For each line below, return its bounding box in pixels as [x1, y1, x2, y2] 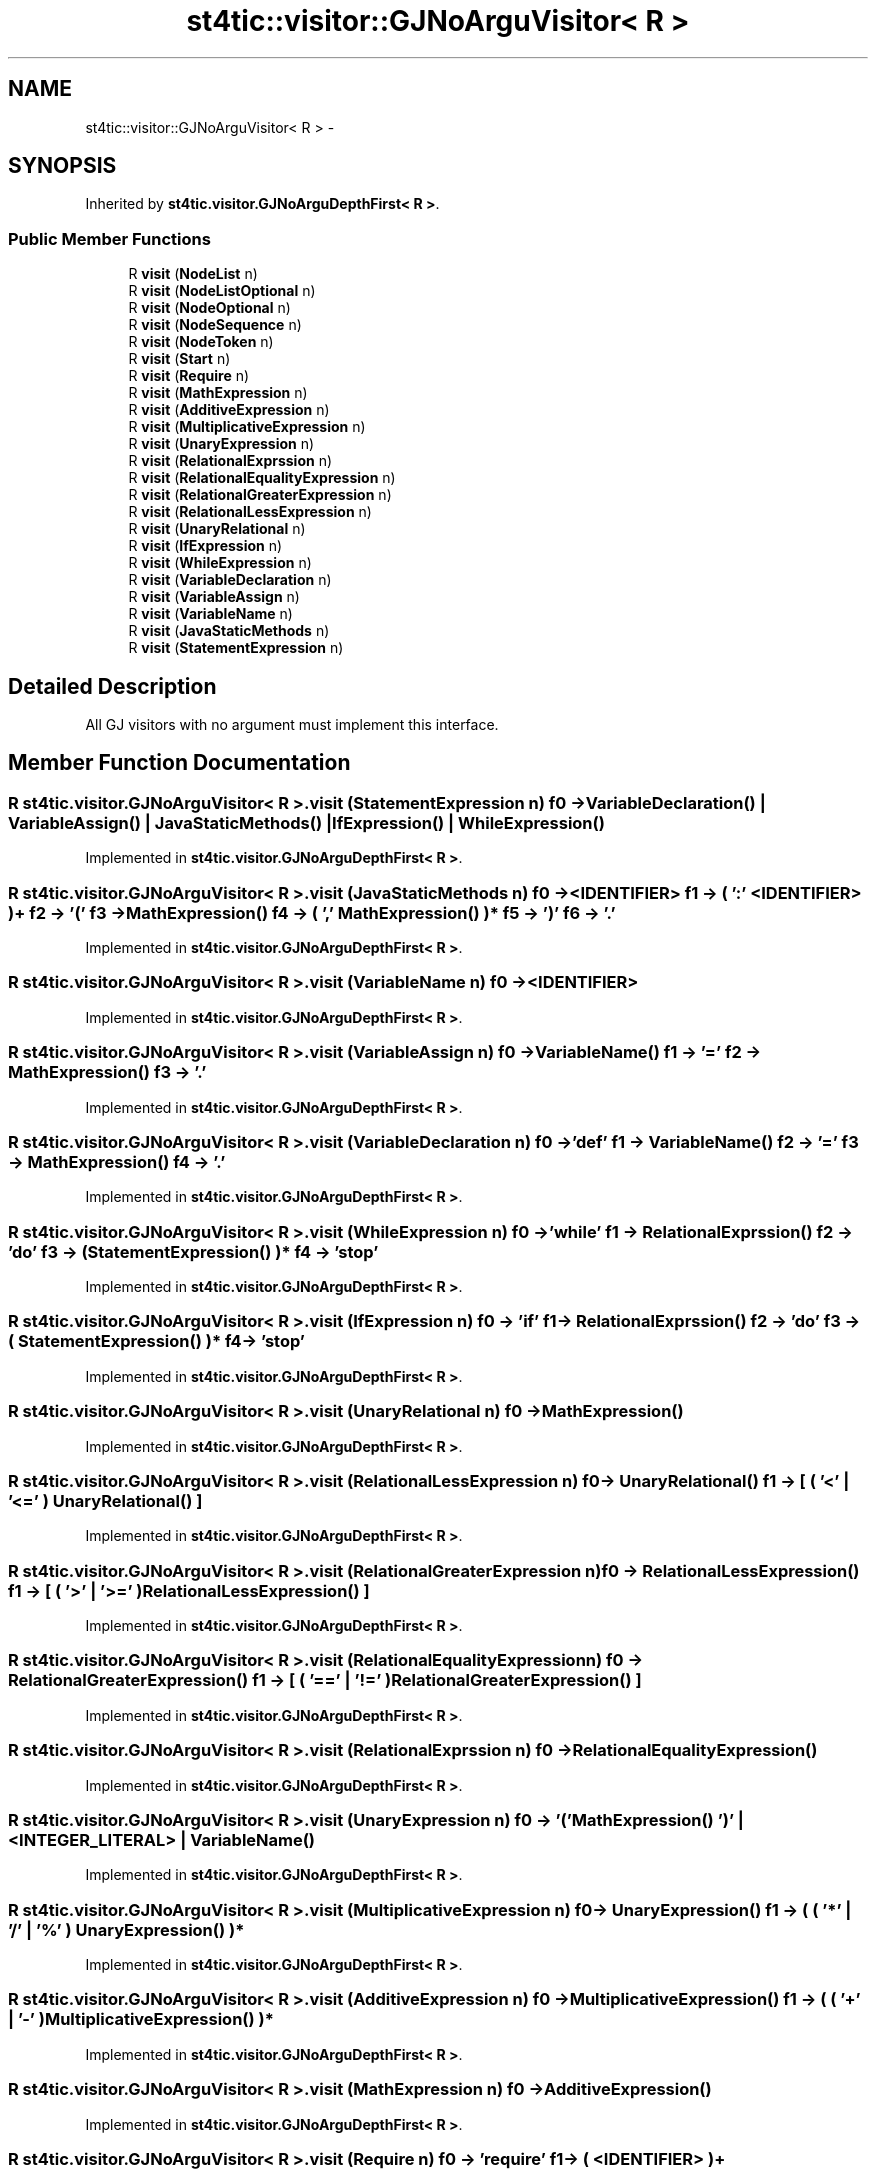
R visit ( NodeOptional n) [128, 299, 291, 317]
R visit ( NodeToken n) [128, 333, 274, 351]
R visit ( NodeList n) [128, 265, 258, 283]
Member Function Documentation [8, 750, 351, 776]
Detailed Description [8, 673, 217, 699]
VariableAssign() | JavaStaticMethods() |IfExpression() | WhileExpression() [8, 812, 605, 833]
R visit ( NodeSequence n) [128, 316, 302, 334]
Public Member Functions [8, 228, 211, 249]
